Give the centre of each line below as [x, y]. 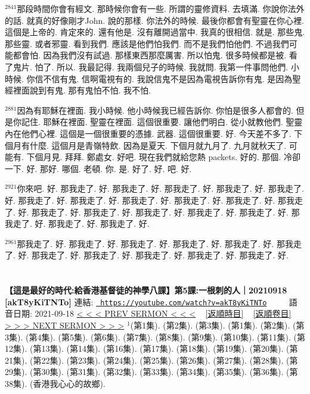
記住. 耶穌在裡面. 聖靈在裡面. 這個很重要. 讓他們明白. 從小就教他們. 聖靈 [162, 122]
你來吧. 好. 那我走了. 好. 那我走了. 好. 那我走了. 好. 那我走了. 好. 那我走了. [160, 188]
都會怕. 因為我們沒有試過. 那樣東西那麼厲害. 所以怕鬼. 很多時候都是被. [150, 55]
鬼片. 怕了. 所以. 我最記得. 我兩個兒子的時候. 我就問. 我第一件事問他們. [151, 66]
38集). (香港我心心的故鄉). [55, 383]
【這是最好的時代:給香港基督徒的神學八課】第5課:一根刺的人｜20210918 [146, 290]
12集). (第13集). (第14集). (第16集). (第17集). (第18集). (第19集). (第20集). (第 [151, 348]
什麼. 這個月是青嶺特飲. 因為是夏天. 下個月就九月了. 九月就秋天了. [158, 145]
